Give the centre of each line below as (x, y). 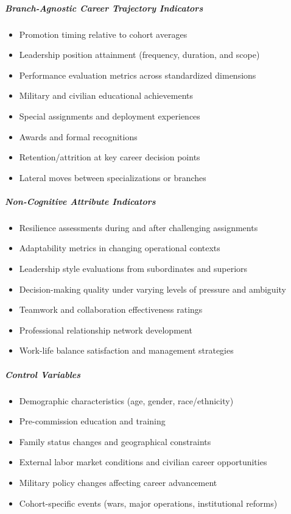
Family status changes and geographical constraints (115, 441)
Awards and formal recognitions (78, 136)
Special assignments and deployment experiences (110, 116)
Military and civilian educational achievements (106, 95)
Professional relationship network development (106, 330)
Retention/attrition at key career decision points (110, 157)
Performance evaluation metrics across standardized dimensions (138, 75)
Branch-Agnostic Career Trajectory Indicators (104, 8)
